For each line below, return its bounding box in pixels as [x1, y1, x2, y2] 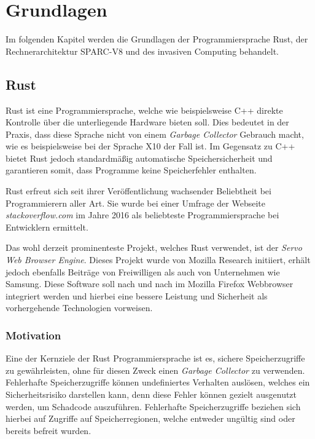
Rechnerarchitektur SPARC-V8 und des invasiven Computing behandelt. [6, 44, 279, 57]
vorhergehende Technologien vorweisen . [6, 301, 153, 314]
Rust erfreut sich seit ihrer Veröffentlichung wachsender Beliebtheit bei [6, 184, 271, 197]
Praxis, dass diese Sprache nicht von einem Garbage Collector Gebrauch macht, [6, 127, 304, 140]
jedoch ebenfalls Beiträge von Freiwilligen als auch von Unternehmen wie [6, 265, 280, 278]
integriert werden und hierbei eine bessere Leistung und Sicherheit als [6, 289, 268, 302]
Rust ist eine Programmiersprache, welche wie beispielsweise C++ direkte [6, 103, 283, 116]
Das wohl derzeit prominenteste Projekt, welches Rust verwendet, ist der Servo [6, 241, 302, 254]
